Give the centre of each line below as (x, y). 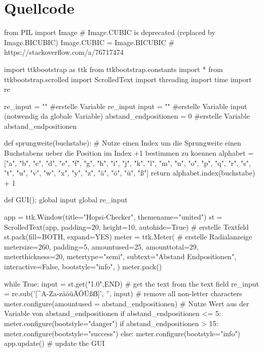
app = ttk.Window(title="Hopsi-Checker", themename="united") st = (113, 217)
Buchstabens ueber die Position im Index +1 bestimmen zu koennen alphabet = (129, 153)
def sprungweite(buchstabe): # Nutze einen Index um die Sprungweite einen (123, 143)
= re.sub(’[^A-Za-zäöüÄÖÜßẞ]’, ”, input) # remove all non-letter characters (123, 293)
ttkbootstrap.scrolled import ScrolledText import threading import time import (128, 79)
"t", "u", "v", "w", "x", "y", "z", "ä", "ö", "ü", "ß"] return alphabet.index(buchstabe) (130, 173)
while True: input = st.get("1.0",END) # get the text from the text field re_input (132, 283)
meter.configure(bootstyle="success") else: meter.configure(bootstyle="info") (122, 333)
